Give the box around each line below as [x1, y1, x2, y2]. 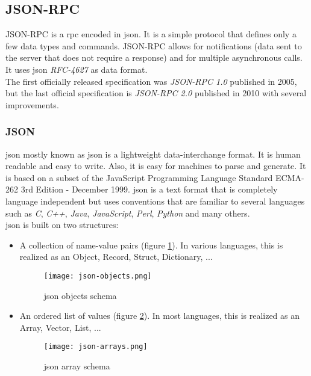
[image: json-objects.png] [43, 271, 152, 280]
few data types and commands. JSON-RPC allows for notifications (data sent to [5, 39, 302, 52]
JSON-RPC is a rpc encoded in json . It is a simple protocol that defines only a [5, 28, 297, 40]
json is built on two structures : [5, 218, 119, 231]
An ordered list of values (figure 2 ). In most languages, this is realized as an [19, 309, 300, 322]
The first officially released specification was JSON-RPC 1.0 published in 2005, [5, 75, 297, 87]
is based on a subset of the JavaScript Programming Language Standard [5, 171, 273, 183]
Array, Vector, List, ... [19, 321, 101, 333]
